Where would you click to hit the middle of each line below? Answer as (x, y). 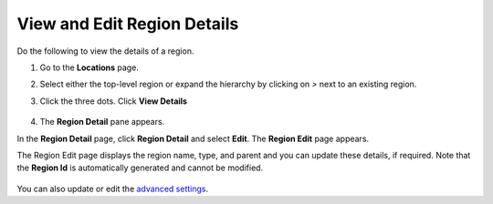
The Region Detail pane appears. (102, 122)
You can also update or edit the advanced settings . (113, 189)
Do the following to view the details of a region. (105, 51)
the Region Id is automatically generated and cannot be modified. (140, 168)
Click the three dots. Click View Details (113, 101)
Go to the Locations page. (89, 67)
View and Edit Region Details (128, 24)
